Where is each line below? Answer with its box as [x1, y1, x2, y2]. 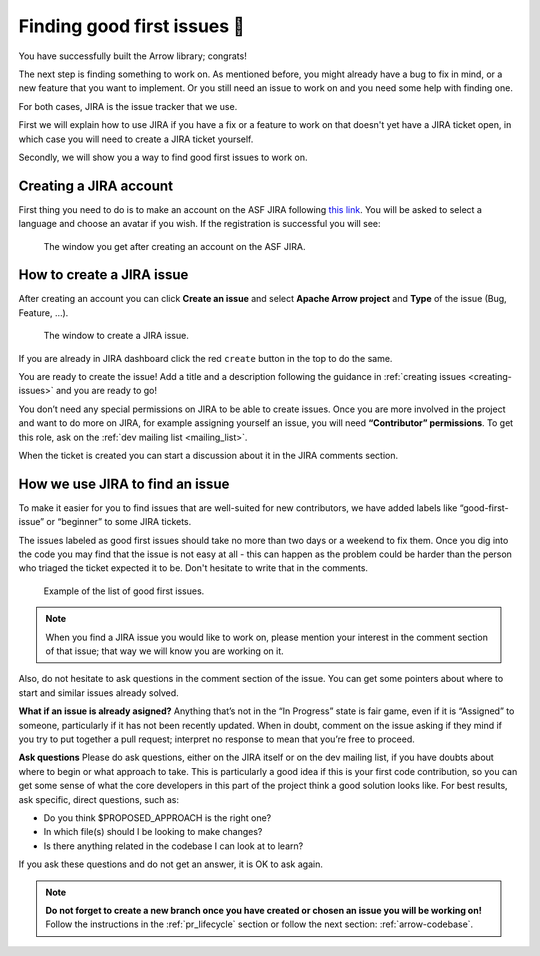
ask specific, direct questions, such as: [18, 793, 180, 805]
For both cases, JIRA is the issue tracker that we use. [18, 100, 238, 112]
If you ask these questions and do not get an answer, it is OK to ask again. [18, 858, 324, 870]
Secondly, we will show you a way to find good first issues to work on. [18, 151, 308, 163]
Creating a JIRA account [18, 177, 174, 194]
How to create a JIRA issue [18, 266, 189, 284]
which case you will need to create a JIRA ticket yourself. [18, 133, 254, 145]
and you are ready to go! [55, 385, 157, 397]
